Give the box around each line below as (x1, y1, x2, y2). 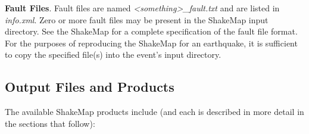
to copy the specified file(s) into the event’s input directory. (5, 48, 221, 61)
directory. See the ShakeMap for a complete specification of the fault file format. (5, 25, 298, 38)
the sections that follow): (5, 117, 95, 129)
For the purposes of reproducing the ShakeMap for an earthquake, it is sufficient (5, 36, 298, 49)
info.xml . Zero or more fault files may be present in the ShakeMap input (5, 13, 269, 26)
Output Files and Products (5, 77, 174, 96)
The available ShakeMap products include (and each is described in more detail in (5, 105, 304, 118)
